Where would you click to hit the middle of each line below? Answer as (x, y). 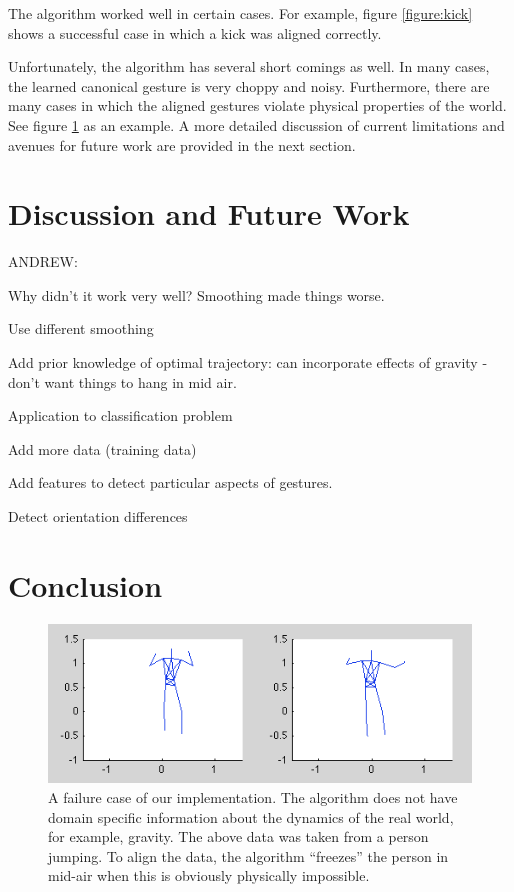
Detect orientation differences (98, 516)
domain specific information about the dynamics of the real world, (251, 816)
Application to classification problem (120, 415)
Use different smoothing (81, 328)
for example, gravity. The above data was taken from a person (238, 836)
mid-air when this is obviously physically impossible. (209, 875)
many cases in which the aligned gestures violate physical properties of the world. (257, 105)
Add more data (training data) (102, 448)
